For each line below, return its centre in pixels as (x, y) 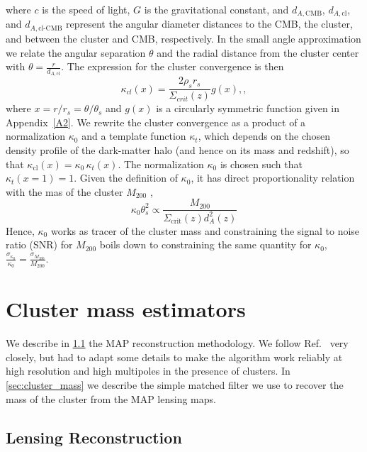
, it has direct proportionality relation (273, 178)
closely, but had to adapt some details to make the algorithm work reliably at (174, 357)
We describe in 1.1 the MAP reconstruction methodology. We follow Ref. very (177, 343)
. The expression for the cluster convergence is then (173, 66)
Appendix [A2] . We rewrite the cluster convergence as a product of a (156, 122)
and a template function (134, 136)
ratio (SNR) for (39, 244)
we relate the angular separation (76, 52)
